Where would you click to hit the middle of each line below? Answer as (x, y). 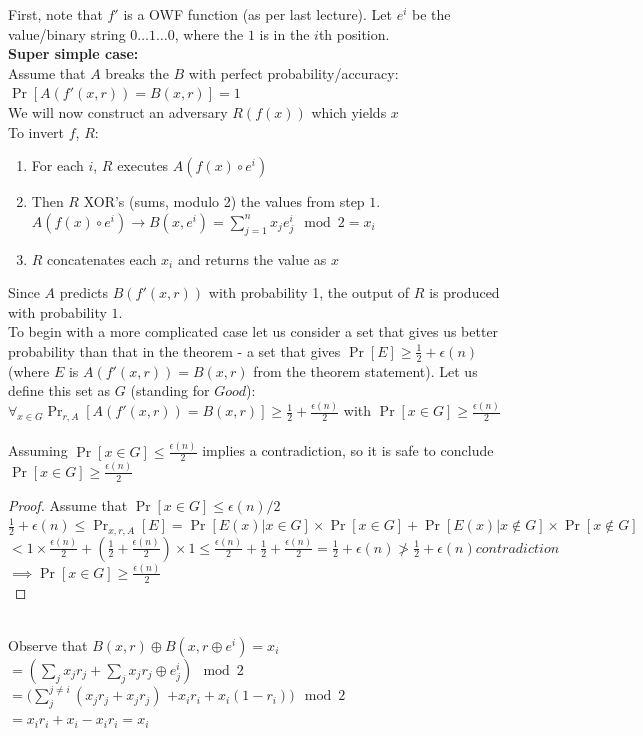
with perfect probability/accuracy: (293, 72)
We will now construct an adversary (118, 111)
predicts (84, 292)
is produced (464, 292)
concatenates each (102, 258)
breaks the (137, 72)
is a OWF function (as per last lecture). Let (258, 14)
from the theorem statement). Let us (365, 370)
